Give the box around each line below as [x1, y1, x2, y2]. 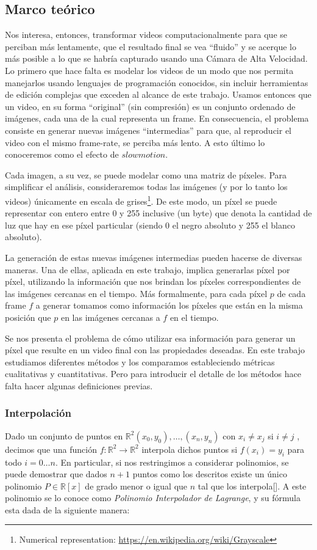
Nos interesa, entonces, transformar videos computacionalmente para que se [5, 28, 288, 41]
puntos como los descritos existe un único [132, 468, 287, 480]
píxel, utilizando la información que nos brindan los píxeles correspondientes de [5, 275, 301, 288]
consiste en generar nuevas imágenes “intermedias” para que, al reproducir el [5, 123, 292, 136]
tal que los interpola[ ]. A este [198, 479, 307, 492]
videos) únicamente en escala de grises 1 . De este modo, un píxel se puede [5, 193, 277, 207]
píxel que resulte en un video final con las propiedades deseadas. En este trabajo [5, 343, 305, 356]
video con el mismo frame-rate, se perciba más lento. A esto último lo [5, 136, 265, 148]
